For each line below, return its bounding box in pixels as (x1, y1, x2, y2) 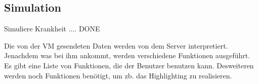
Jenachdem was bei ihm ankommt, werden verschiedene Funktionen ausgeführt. (4, 50, 250, 61)
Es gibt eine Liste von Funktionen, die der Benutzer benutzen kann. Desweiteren (4, 60, 254, 70)
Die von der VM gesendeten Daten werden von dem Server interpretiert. (4, 40, 228, 51)
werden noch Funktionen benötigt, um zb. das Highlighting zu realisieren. (4, 70, 232, 80)
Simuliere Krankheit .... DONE (4, 23, 100, 34)
